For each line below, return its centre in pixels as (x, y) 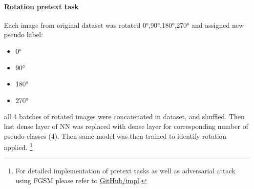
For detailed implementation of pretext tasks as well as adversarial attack (125, 171)
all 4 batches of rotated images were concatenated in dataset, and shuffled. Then (124, 116)
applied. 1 (18, 146)
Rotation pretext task (41, 6)
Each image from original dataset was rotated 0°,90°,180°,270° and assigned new (124, 25)
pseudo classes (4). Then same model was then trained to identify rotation (115, 136)
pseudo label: (23, 34)
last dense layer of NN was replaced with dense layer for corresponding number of (126, 126)
